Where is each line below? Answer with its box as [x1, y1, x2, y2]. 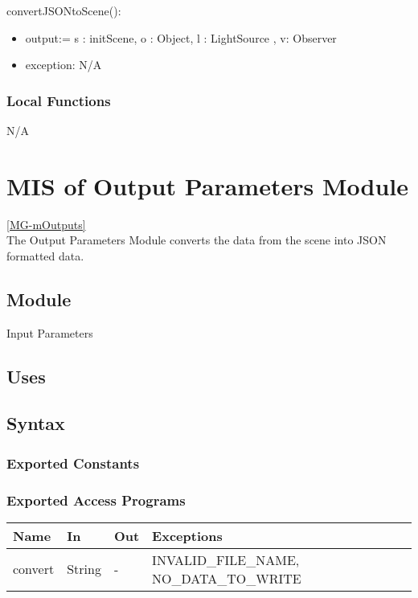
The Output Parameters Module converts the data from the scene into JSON [6, 231, 387, 248]
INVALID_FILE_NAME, [152, 550, 300, 569]
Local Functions [6, 90, 111, 110]
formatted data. [6, 247, 84, 264]
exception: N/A [25, 56, 102, 73]
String [67, 559, 101, 579]
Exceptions [152, 526, 223, 545]
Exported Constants [6, 453, 140, 473]
